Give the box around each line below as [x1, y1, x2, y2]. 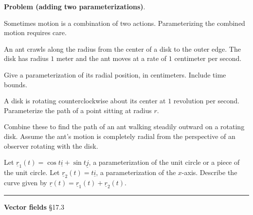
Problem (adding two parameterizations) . [4, 1, 145, 11]
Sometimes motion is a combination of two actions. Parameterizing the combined [4, 18, 245, 28]
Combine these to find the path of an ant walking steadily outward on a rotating [4, 121, 245, 132]
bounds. [4, 79, 27, 89]
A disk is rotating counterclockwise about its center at [4, 96, 166, 106]
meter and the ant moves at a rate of [56, 53, 167, 63]
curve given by [4, 177, 47, 188]
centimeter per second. [174, 53, 242, 63]
